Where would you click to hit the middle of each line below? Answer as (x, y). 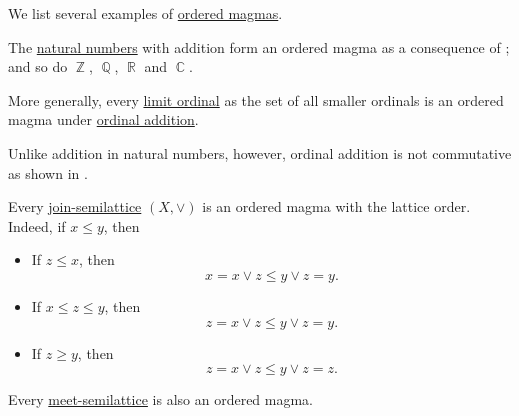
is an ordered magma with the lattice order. (336, 206)
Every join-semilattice (75, 206)
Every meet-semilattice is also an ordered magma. (161, 399)
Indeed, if (37, 225)
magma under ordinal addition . (103, 119)
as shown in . (48, 172)
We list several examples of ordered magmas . (145, 13)
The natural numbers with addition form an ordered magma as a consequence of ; (259, 46)
